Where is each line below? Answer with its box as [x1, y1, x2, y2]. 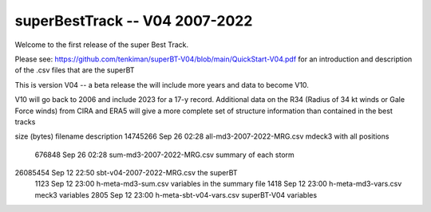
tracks [14, 116, 36, 127]
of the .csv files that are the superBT [14, 65, 135, 75]
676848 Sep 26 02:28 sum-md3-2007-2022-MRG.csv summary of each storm [34, 150, 295, 159]
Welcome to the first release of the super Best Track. [14, 40, 189, 49]
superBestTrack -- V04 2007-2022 [14, 12, 253, 29]
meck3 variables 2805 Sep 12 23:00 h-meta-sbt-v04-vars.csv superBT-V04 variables [34, 190, 318, 199]
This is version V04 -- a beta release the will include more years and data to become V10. [14, 80, 309, 89]
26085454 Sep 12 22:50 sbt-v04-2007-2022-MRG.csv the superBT [14, 168, 239, 178]
